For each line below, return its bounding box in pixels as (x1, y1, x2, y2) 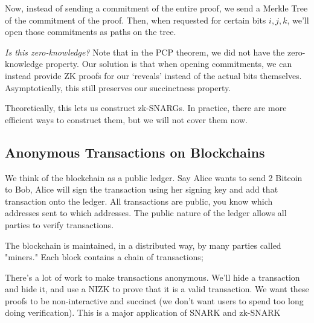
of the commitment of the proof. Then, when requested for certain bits (5, 13, 266, 26)
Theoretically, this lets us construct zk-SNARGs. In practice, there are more (5, 101, 287, 114)
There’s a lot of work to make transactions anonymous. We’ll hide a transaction (5, 270, 300, 283)
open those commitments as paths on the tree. (5, 25, 176, 38)
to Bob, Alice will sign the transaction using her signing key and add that (5, 183, 278, 196)
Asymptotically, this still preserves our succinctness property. (5, 81, 231, 94)
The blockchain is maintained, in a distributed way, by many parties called (5, 238, 281, 251)
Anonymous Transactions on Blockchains (5, 142, 265, 161)
